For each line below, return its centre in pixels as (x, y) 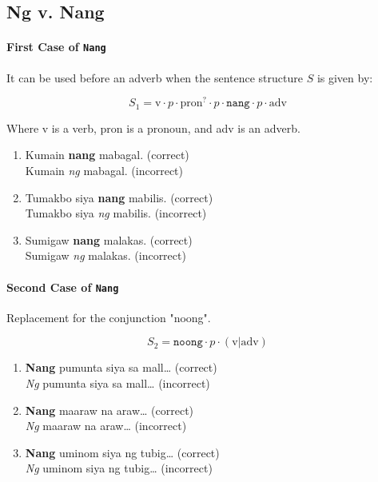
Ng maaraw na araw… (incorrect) (106, 426)
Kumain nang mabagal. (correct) (107, 155)
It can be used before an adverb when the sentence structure (155, 77)
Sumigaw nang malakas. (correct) (109, 239)
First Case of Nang (56, 47)
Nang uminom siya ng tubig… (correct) (122, 452)
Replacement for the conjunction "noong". (109, 317)
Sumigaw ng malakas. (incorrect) (105, 255)
